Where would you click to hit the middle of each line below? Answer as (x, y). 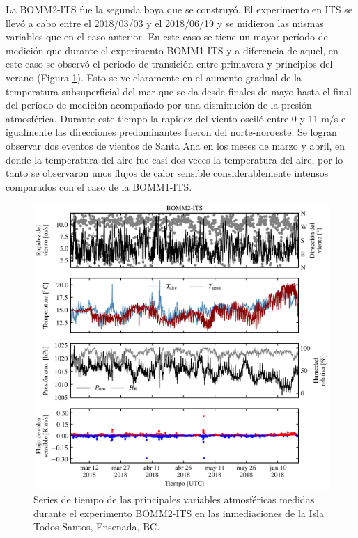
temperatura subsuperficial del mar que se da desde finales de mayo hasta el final (179, 91)
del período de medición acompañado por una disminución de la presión (159, 105)
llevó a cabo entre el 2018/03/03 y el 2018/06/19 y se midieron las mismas (165, 23)
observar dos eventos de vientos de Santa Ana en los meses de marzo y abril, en (176, 145)
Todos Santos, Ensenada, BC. (97, 527)
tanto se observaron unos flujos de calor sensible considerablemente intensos (167, 173)
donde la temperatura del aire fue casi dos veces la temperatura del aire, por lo (174, 159)
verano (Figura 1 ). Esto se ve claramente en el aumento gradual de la (154, 77)
